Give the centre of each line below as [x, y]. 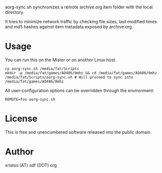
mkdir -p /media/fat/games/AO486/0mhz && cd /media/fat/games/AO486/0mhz [81, 73]
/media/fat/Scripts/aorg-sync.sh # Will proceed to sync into [69, 77]
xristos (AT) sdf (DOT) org [31, 165]
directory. [15, 12]
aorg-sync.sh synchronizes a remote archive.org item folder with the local [79, 7]
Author [19, 152]
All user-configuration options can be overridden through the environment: [80, 90]
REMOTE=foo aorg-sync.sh [30, 99]
